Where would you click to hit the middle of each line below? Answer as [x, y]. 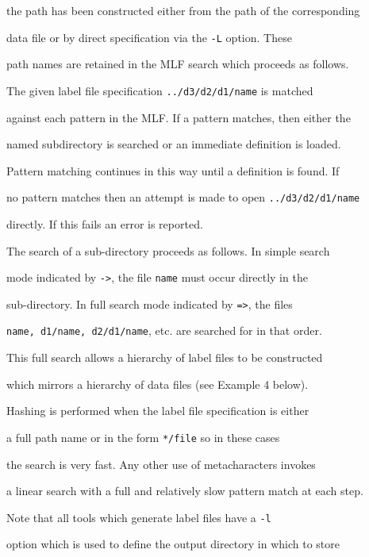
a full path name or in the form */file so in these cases [143, 437]
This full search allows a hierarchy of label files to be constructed [165, 357]
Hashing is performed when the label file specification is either [158, 411]
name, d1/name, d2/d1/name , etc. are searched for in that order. [164, 330]
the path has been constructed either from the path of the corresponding [183, 10]
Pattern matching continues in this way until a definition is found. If [173, 170]
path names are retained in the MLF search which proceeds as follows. [178, 64]
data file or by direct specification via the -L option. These [149, 37]
